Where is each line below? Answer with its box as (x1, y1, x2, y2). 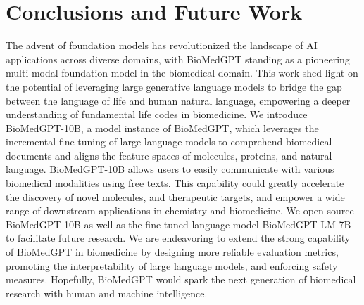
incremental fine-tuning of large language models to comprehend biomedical (6, 134, 332, 149)
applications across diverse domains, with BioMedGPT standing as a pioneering (6, 51, 350, 66)
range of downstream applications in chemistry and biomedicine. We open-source (6, 203, 354, 218)
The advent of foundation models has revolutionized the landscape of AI (6, 38, 318, 53)
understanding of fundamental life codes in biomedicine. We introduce (6, 107, 308, 122)
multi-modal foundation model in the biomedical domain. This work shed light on (6, 65, 358, 80)
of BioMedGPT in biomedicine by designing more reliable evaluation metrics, (6, 245, 339, 259)
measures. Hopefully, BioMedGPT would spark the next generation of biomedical (6, 272, 356, 287)
